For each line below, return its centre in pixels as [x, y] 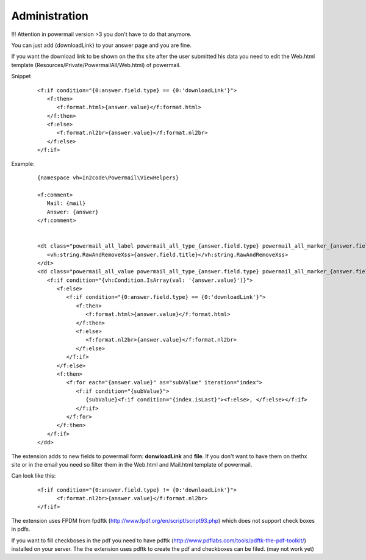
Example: [23, 163]
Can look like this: [34, 476]
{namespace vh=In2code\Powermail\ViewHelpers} [108, 178]
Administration [50, 16]
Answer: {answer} [73, 212]
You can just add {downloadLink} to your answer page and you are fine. [102, 45]
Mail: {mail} [66, 203]
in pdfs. [21, 529]
